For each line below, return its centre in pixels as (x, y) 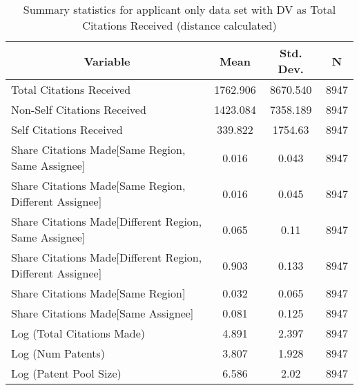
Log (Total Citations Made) (78, 333)
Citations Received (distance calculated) (179, 25)
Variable (107, 61)
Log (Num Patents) (58, 353)
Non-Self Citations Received (79, 109)
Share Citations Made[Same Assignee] (103, 313)
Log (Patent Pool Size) (66, 373)
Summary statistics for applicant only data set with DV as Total (179, 9)
